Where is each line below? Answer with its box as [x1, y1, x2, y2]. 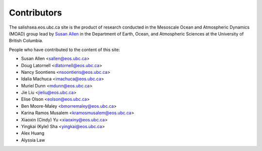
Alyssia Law [21, 137, 46, 143]
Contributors [9, 7, 63, 18]
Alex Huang [21, 130, 45, 136]
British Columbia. [9, 38, 43, 44]
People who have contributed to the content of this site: [9, 47, 120, 52]
